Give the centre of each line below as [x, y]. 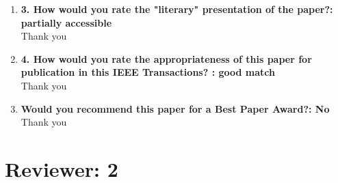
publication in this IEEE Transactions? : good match [148, 72]
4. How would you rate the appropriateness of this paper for [166, 58]
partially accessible [66, 22]
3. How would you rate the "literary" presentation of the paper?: [177, 9]
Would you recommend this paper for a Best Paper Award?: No [175, 108]
